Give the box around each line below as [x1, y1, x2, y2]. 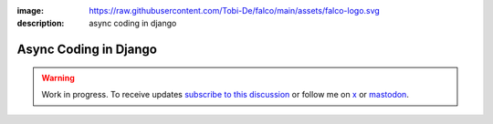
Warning [41, 72, 75, 83]
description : [16, 18, 65, 29]
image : [16, 5, 45, 15]
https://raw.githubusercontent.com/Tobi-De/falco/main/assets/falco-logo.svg [89, 5, 381, 15]
